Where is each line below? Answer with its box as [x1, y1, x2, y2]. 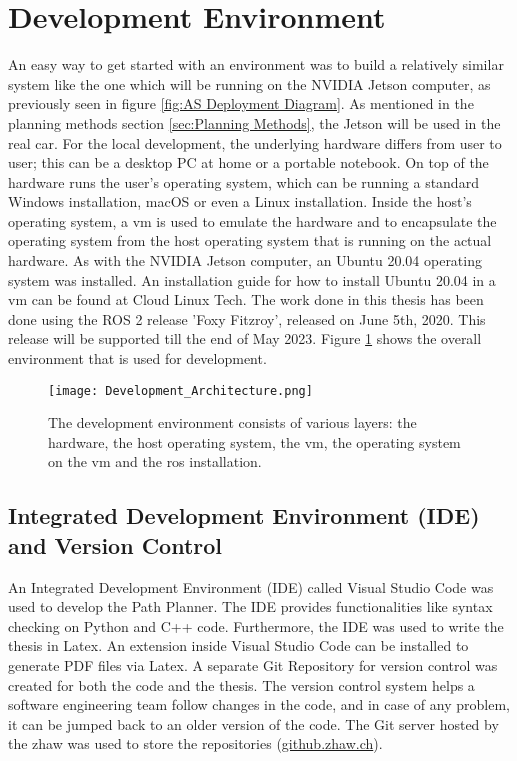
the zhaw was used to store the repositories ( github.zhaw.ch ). [8, 733, 383, 754]
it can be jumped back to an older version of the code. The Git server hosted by [8, 713, 499, 734]
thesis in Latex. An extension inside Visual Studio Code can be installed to [8, 635, 469, 656]
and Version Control [8, 529, 223, 560]
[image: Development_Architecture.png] [48, 383, 313, 398]
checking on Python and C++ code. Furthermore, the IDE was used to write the [8, 615, 504, 636]
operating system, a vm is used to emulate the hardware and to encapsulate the [8, 210, 497, 231]
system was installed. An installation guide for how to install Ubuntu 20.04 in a [8, 269, 496, 290]
